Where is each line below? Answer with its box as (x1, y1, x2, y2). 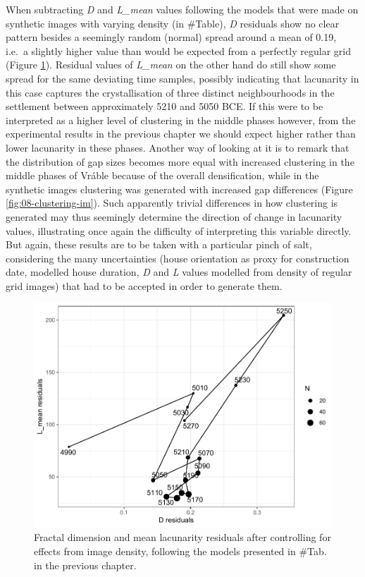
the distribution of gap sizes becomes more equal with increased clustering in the (6, 154, 354, 169)
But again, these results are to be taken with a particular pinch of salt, (6, 237, 312, 252)
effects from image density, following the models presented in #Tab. (34, 543, 327, 558)
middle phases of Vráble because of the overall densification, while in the (6, 168, 319, 183)
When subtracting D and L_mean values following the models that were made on (6, 2, 359, 16)
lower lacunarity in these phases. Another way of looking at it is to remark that (6, 140, 349, 154)
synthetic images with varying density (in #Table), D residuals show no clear (6, 16, 340, 30)
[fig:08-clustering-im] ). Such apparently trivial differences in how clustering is (6, 195, 338, 210)
